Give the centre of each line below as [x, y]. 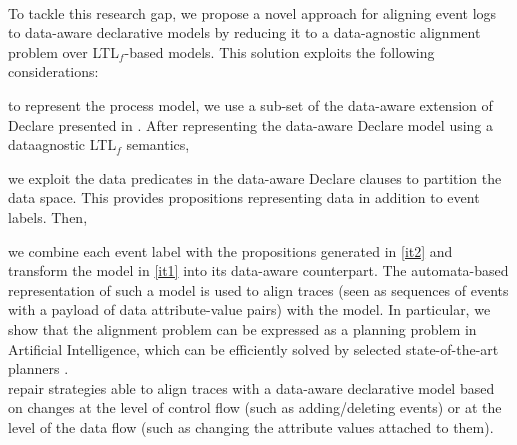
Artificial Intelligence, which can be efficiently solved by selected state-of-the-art [253, 348]
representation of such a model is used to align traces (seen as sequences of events [258, 289]
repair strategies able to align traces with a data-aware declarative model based [251, 387]
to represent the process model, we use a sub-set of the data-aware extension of [250, 104]
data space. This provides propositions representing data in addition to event [244, 197]
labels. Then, [48, 216]
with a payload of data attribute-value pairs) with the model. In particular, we [249, 309]
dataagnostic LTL [62, 144]
